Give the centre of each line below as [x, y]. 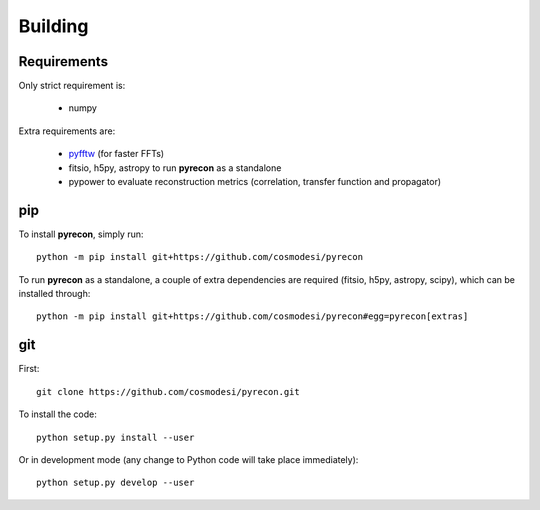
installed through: [54, 294]
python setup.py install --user [115, 437]
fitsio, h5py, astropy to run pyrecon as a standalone [175, 167]
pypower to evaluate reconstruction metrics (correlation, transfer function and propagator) [255, 182]
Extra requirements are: [67, 131]
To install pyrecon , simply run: [81, 234]
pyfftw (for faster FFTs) [116, 154]
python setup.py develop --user [115, 483]
